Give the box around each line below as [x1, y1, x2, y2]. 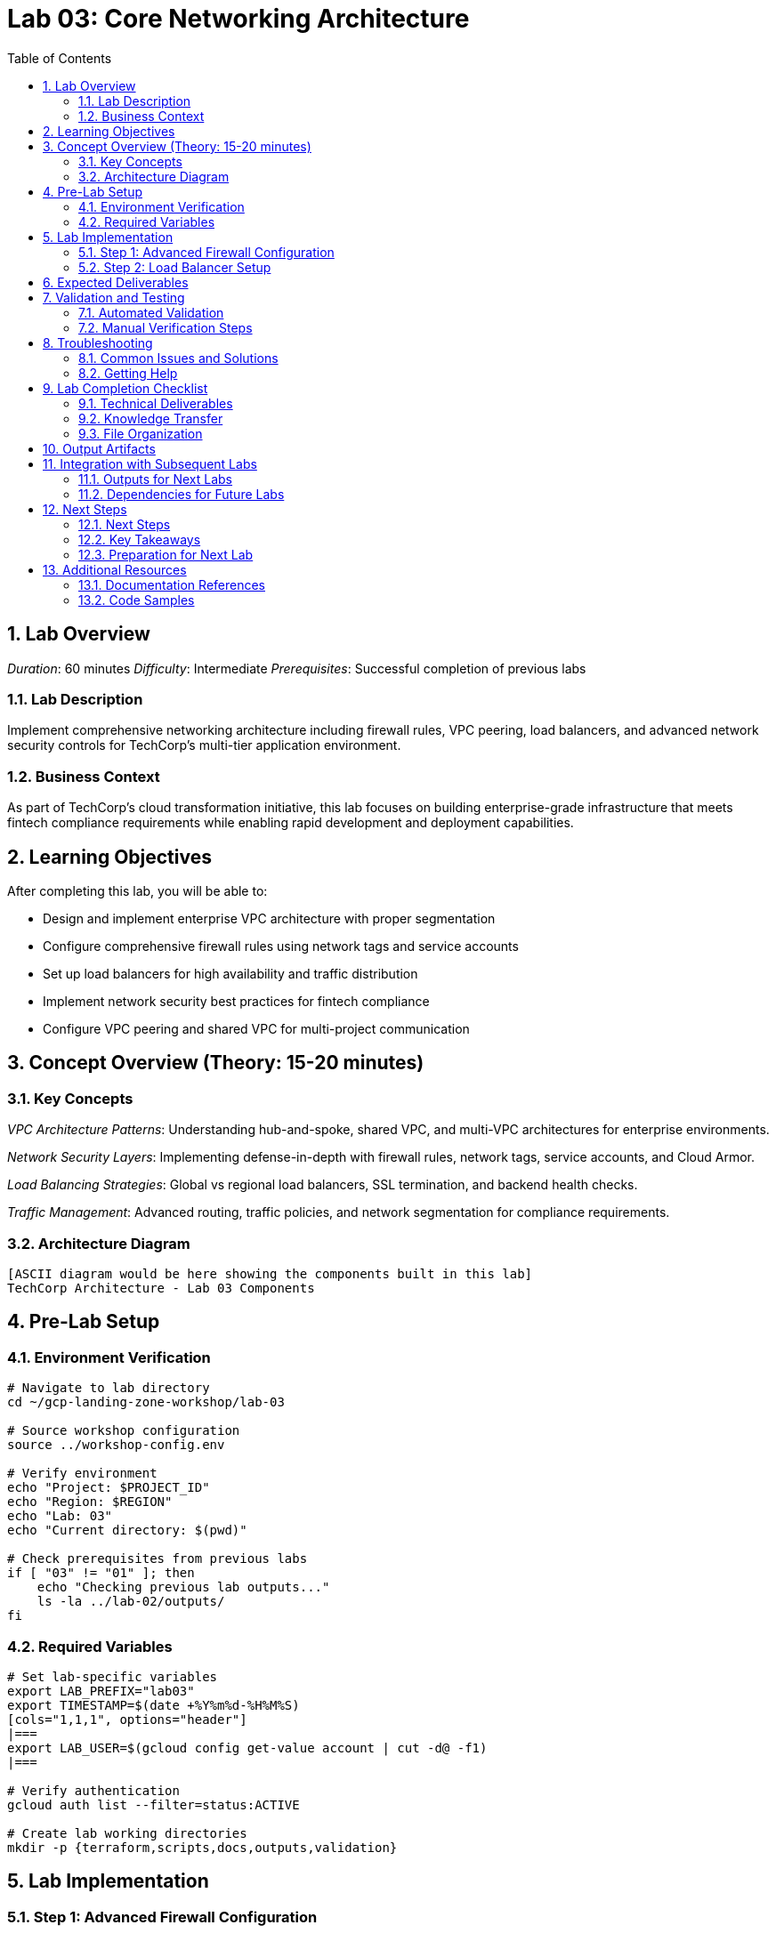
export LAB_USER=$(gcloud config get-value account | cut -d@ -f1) [7, 1740, 488, 1755]
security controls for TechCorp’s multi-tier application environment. [7, 737, 401, 753]
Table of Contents [7, 50, 112, 66]
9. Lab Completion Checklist [43, 380, 208, 396]
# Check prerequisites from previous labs [7, 1551, 308, 1567]
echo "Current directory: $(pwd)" [7, 1523, 247, 1538]
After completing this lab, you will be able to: [7, 882, 268, 898]
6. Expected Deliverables [43, 274, 189, 290]
